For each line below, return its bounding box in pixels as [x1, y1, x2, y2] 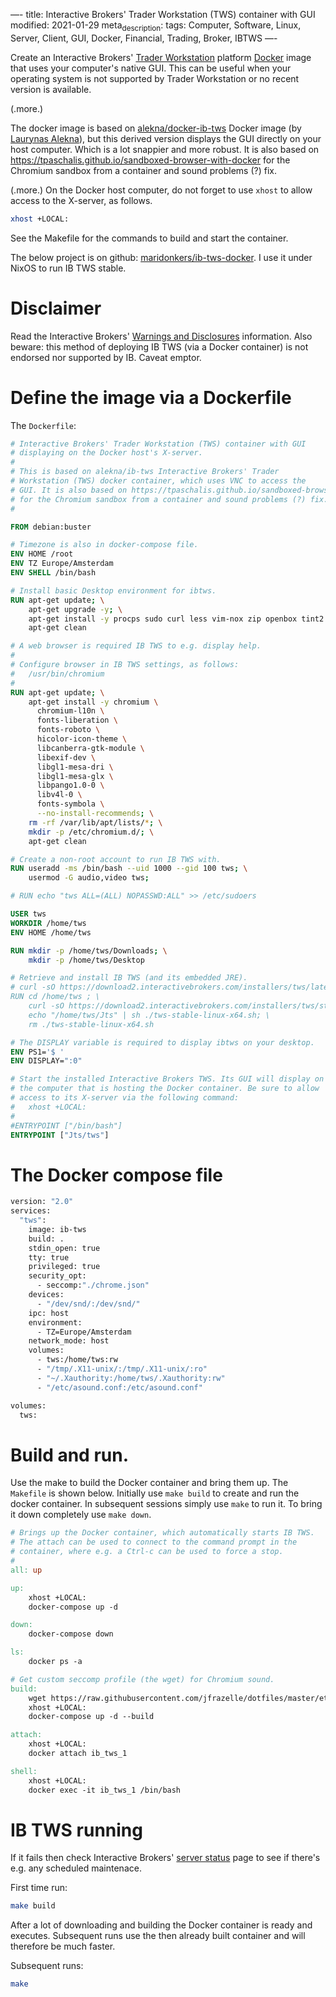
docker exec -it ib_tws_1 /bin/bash [28, 1785, 182, 1795]
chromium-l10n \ [36, 706, 105, 716]
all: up [10, 1565, 43, 1575]
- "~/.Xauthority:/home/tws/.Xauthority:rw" [36, 1373, 226, 1383]
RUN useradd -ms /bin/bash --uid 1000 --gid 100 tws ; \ [10, 864, 248, 874]
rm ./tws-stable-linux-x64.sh [28, 1019, 155, 1029]
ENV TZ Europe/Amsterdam [10, 559, 114, 569]
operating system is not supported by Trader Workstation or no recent [10, 72, 300, 84]
